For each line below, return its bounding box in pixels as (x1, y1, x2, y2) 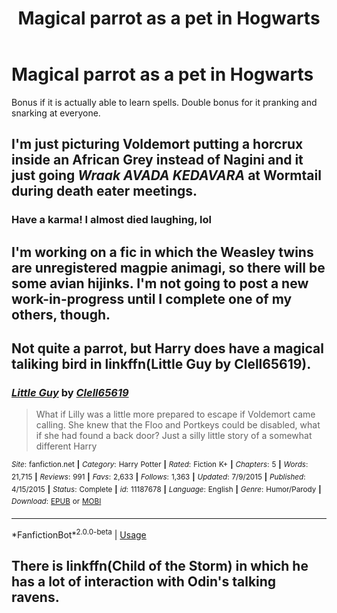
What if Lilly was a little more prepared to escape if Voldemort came (35, 408, 316, 421)
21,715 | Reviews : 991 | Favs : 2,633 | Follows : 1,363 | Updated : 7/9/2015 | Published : (11, 472, 306, 482)
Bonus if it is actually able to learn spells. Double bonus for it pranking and (11, 96, 318, 108)
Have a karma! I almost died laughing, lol (11, 213, 212, 227)
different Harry (35, 440, 98, 452)
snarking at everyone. (11, 107, 101, 119)
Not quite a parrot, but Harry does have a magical (11, 340, 324, 357)
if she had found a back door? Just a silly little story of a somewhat (35, 430, 313, 442)
